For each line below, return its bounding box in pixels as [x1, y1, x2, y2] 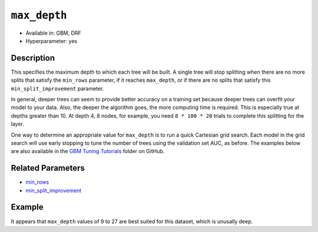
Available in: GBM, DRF [25, 29, 82, 37]
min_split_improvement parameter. [11, 85, 104, 92]
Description [11, 53, 55, 63]
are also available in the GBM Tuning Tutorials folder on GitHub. [11, 148, 165, 155]
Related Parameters [11, 163, 85, 173]
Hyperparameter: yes [25, 37, 78, 44]
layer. [11, 121, 25, 128]
